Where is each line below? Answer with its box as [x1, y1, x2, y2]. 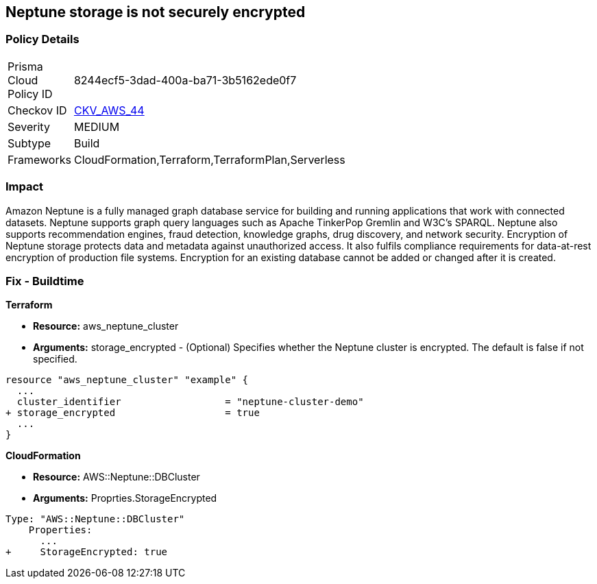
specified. [33, 353, 77, 365]
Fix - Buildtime [5, 273, 84, 288]
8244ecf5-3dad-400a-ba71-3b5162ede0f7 [73, 73, 297, 87]
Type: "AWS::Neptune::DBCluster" [5, 513, 185, 525]
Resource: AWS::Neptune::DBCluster [33, 471, 200, 483]
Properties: [28, 524, 93, 536]
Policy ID [8, 86, 53, 101]
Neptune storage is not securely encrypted [5, 3, 306, 21]
